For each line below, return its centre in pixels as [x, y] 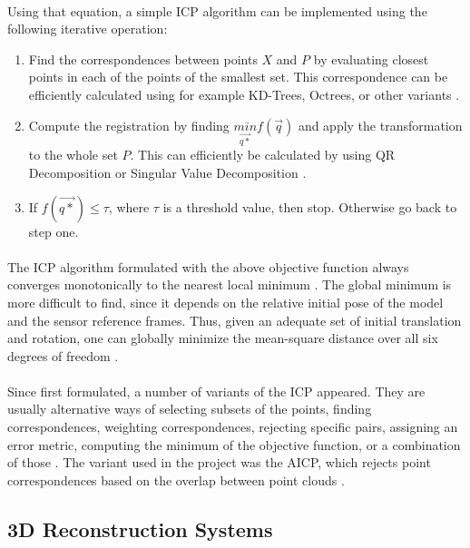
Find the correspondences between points [143, 59]
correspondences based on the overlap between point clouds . [176, 479]
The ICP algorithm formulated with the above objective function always [208, 266]
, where [129, 206]
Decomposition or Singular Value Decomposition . [167, 172]
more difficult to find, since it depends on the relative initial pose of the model [225, 302]
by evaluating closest [371, 59]
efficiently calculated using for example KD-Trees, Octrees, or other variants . [244, 94]
